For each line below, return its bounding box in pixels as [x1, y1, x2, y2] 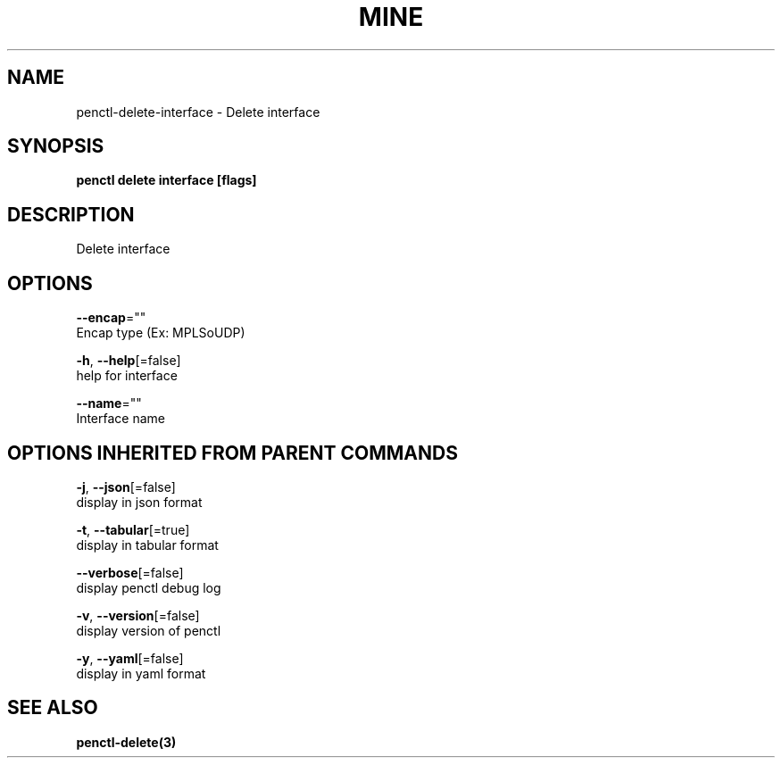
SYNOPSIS [7, 135, 104, 158]
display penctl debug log [76, 579, 221, 595]
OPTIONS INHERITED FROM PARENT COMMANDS [7, 441, 458, 464]
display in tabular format [76, 536, 219, 553]
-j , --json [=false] [76, 478, 176, 495]
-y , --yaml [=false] [76, 650, 184, 666]
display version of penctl [76, 622, 221, 638]
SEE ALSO [7, 696, 98, 719]
